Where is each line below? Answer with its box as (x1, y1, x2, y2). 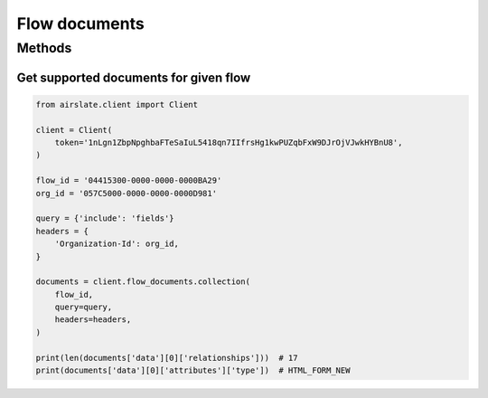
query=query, (54, 302, 113, 312)
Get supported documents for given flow (16, 70, 251, 85)
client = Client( (35, 125, 113, 135)
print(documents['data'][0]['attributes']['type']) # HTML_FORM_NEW (35, 365, 351, 375)
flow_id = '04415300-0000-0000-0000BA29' (35, 175, 222, 185)
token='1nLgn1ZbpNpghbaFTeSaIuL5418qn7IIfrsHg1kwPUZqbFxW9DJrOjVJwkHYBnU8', (54, 137, 403, 147)
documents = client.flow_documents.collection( (35, 277, 250, 287)
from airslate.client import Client (35, 99, 199, 109)
